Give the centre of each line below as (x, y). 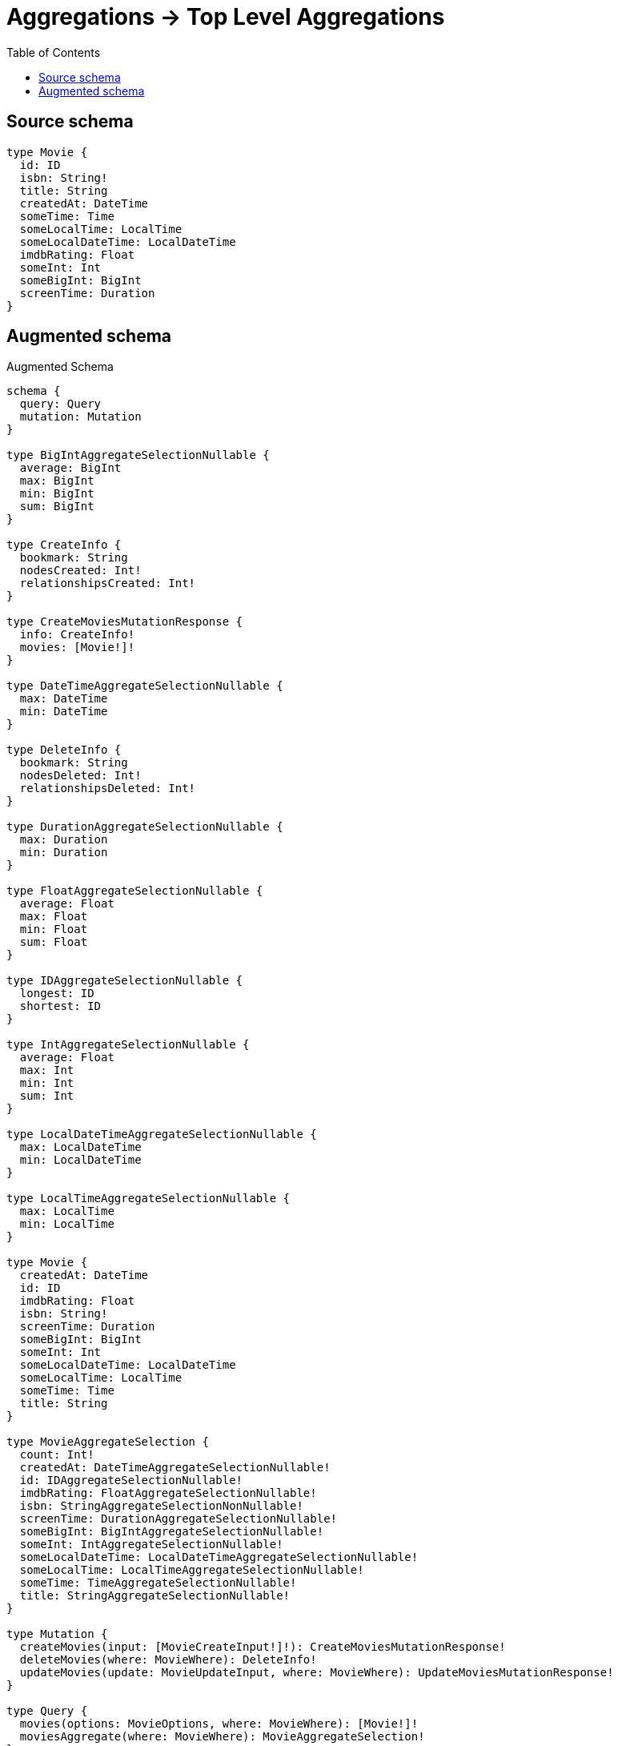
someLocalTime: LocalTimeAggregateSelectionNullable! (192, 1570)
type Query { (47, 1711)
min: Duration (64, 853)
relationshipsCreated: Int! (108, 583)
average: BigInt (70, 468)
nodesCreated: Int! (80, 571)
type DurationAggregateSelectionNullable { (145, 827)
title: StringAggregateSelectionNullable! (155, 1596)
